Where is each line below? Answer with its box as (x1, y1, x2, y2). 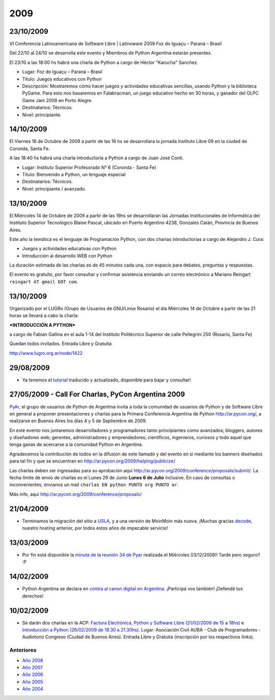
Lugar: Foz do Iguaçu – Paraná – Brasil (22, 69, 103, 75)
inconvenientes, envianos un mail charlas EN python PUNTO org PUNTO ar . (9, 481, 179, 488)
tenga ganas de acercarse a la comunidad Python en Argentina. (9, 442, 143, 448)
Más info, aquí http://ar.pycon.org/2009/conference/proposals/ (9, 491, 142, 497)
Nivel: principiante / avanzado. (22, 185, 86, 191)
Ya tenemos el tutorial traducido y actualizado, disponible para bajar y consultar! (22, 377, 191, 383)
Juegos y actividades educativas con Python (22, 246, 117, 252)
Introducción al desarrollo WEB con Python (22, 253, 113, 259)
